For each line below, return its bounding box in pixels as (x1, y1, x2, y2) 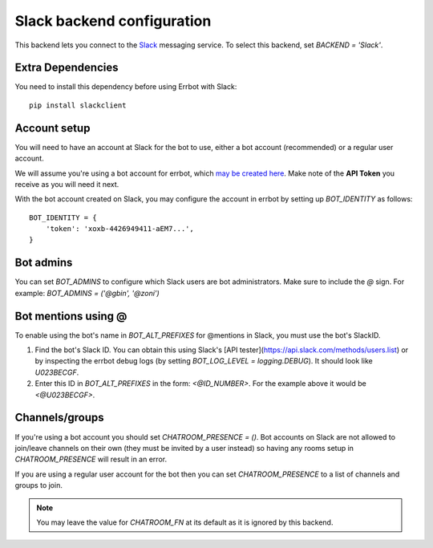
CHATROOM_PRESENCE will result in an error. (14, 454, 168, 465)
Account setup (14, 121, 91, 135)
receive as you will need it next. (14, 179, 119, 189)
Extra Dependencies (14, 61, 119, 75)
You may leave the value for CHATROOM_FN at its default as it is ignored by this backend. (36, 518, 334, 527)
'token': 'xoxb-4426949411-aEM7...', (45, 225, 194, 233)
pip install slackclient (29, 100, 127, 110)
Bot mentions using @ (14, 309, 127, 323)
